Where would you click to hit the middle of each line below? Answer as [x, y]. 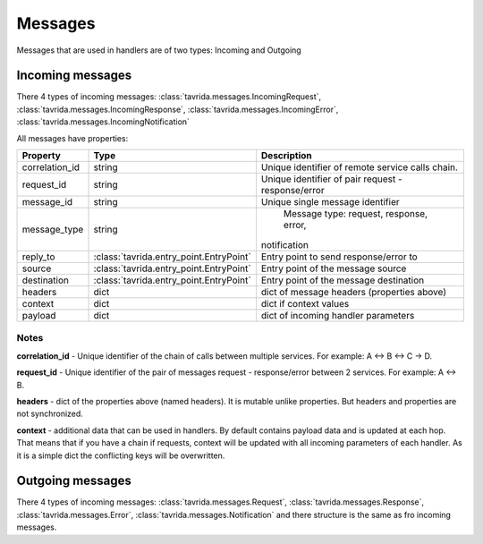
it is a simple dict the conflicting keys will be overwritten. [121, 455]
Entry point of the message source [334, 268]
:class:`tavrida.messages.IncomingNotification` [103, 122]
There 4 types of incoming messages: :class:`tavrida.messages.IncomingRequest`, [169, 97]
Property [42, 156]
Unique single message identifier [330, 202]
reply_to [38, 257]
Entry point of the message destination [343, 280]
